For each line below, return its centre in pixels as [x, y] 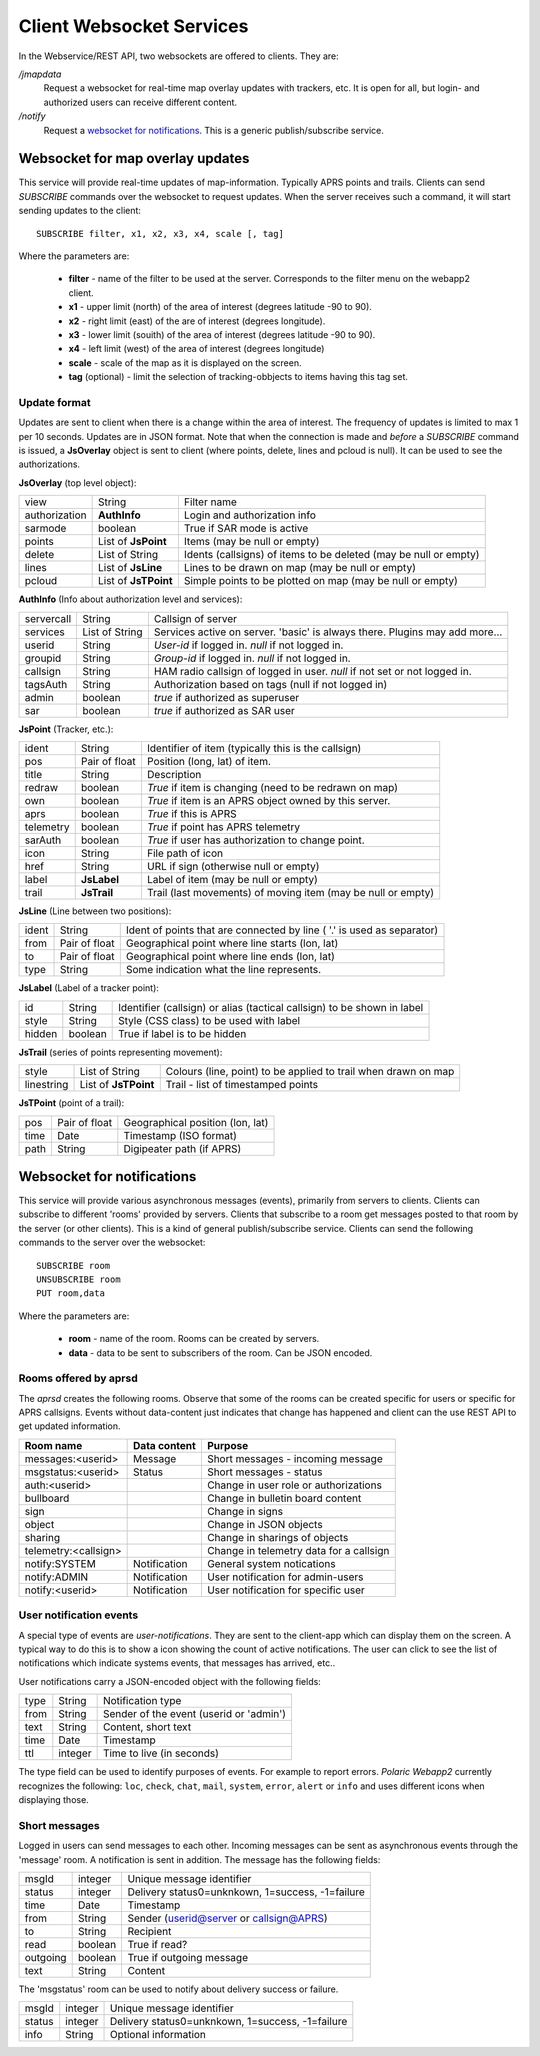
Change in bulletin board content [284, 1498]
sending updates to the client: [80, 211]
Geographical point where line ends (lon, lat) [230, 957]
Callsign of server [195, 618]
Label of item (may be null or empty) [232, 879]
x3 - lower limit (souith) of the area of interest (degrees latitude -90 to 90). [222, 334]
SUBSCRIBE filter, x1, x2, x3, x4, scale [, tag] [160, 233]
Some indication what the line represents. [223, 970]
